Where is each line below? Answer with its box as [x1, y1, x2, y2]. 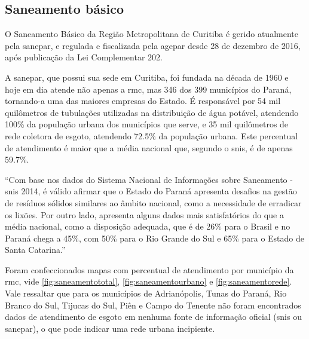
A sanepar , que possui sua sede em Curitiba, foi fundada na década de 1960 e [5, 71, 289, 83]
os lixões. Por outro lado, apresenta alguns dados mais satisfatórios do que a [5, 208, 284, 221]
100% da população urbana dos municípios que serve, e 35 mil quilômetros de [5, 118, 289, 130]
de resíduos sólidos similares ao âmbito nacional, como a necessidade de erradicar [5, 196, 302, 209]
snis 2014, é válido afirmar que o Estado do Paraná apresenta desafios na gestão [5, 185, 297, 197]
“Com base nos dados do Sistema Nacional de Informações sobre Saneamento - [5, 173, 293, 185]
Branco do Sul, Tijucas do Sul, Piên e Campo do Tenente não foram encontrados [5, 298, 301, 311]
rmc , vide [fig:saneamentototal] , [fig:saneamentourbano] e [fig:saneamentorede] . [5, 275, 292, 288]
